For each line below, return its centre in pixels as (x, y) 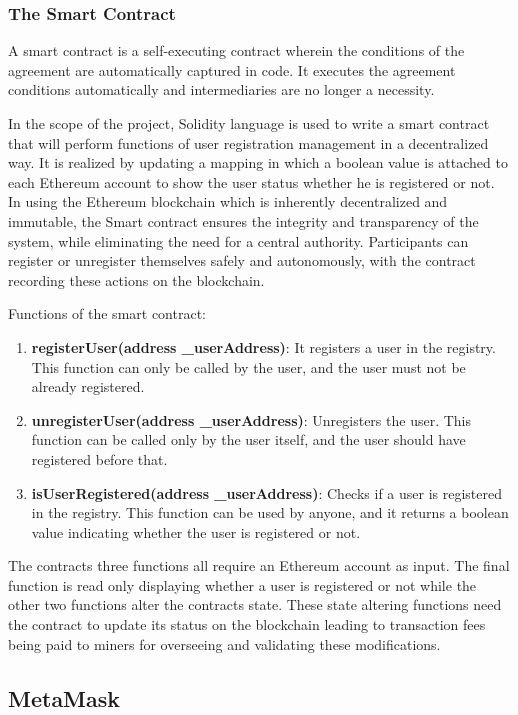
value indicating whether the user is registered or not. (196, 531)
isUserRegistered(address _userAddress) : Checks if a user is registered (267, 492)
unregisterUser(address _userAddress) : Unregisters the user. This (251, 419)
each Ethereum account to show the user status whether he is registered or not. (251, 181)
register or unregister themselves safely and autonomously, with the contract (242, 260)
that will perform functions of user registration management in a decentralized (248, 142)
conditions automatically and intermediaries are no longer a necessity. (221, 89)
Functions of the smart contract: (107, 313)
